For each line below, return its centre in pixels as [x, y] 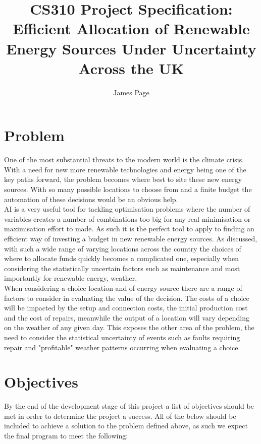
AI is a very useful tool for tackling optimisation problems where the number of [127, 209]
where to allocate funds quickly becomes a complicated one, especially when [121, 258]
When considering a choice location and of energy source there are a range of [123, 288]
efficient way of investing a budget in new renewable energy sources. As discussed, [131, 238]
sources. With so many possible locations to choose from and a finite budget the [128, 189]
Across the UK [131, 68]
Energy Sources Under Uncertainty [131, 48]
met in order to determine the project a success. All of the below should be [120, 416]
